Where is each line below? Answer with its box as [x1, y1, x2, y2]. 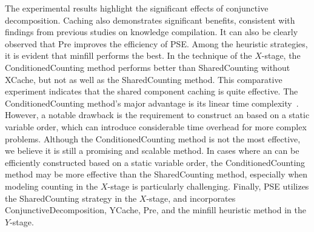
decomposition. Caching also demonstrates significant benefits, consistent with [5, 13, 295, 26]
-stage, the [261, 49, 301, 62]
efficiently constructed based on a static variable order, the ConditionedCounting [5, 156, 306, 168]
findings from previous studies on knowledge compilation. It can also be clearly [5, 25, 298, 38]
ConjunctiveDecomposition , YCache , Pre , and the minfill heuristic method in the [5, 204, 306, 216]
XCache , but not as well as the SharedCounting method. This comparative [5, 73, 282, 85]
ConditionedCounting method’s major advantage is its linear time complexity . [5, 96, 299, 109]
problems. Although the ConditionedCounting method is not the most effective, [5, 132, 301, 145]
